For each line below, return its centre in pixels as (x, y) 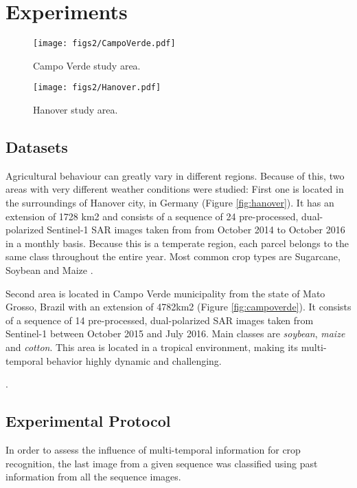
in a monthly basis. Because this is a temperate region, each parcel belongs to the (177, 243)
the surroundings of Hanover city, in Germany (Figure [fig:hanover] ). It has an (170, 203)
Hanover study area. (76, 110)
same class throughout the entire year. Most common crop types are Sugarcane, (173, 256)
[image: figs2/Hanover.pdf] (97, 88)
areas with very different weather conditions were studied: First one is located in (175, 189)
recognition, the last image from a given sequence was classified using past (162, 463)
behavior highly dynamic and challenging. (134, 360)
